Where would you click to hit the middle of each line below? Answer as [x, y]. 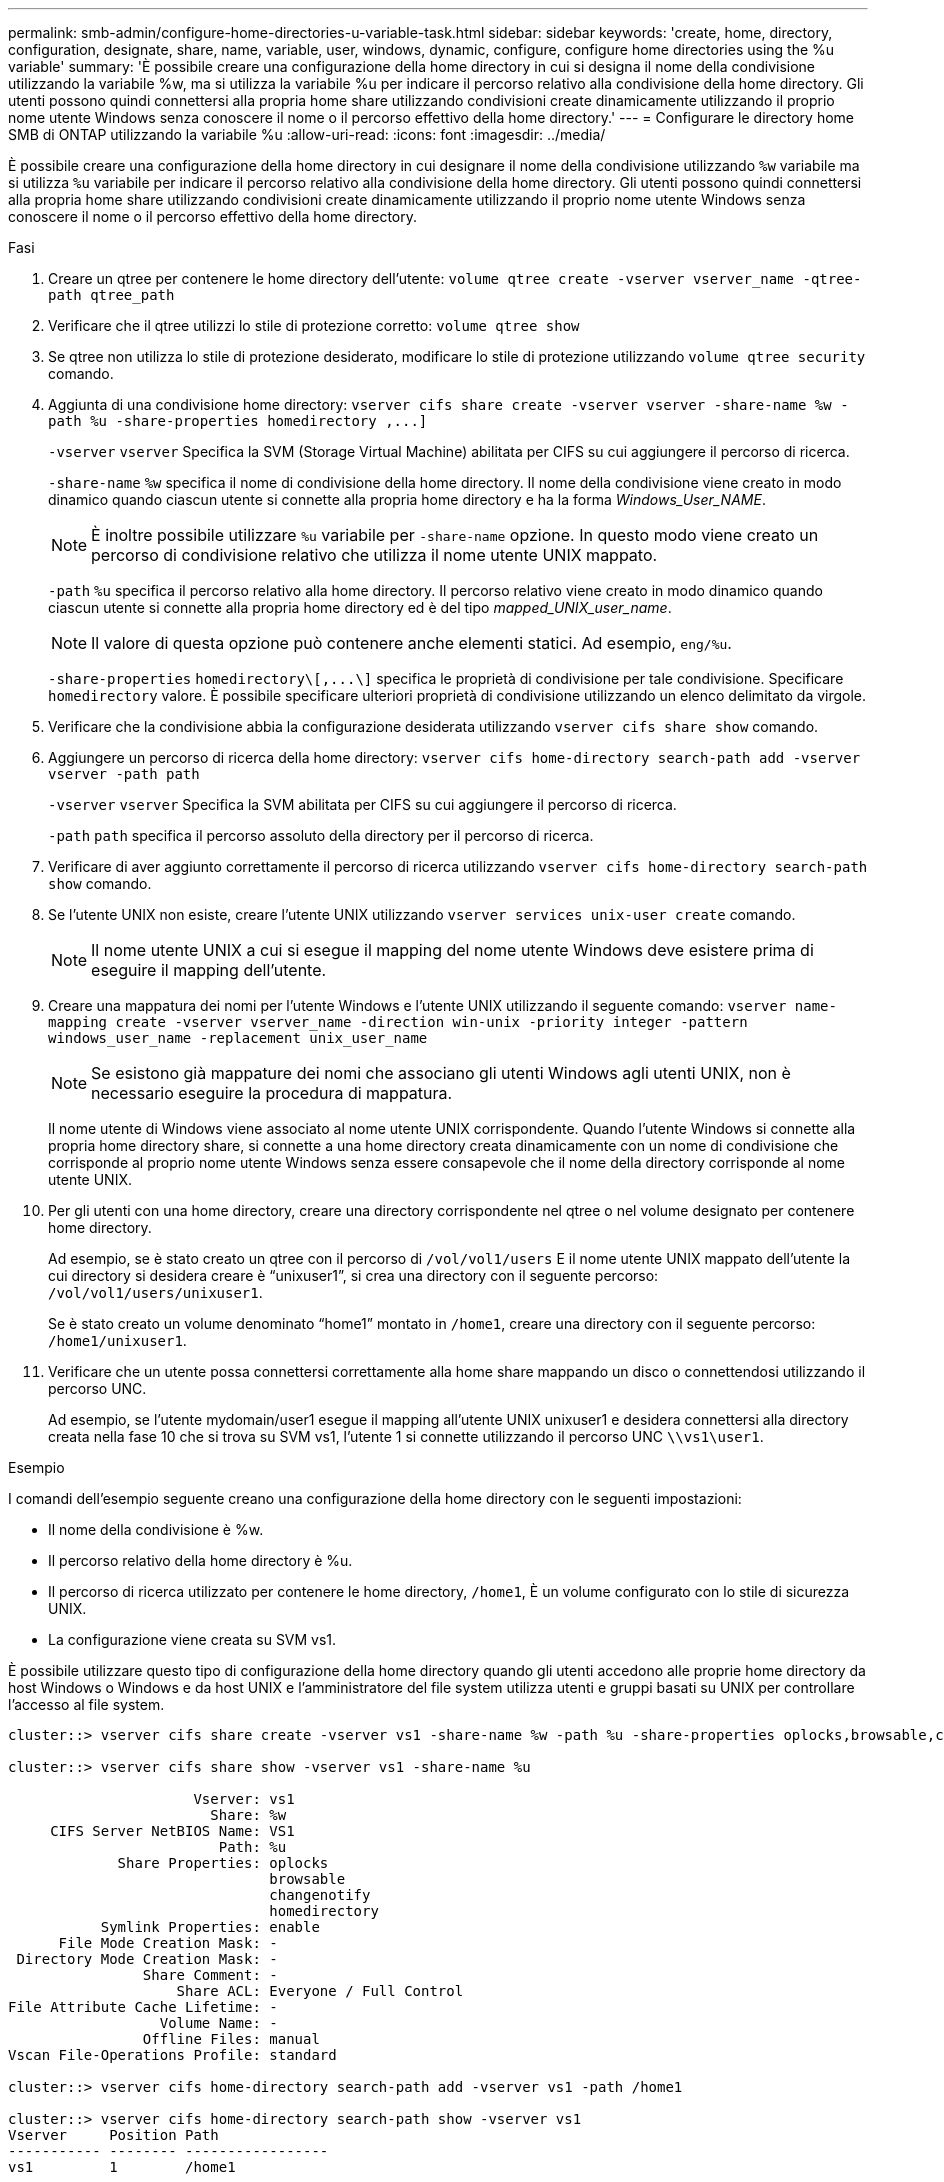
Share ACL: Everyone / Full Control [320, 1991]
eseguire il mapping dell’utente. [209, 970]
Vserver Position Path [113, 2135]
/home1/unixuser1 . [117, 1340]
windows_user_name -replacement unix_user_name [238, 1038]
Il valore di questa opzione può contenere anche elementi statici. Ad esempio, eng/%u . [411, 643]
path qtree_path [111, 295]
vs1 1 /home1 [122, 2167]
